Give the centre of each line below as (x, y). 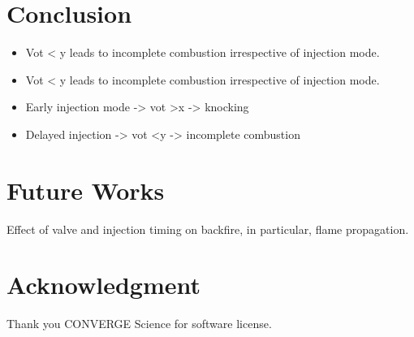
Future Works (86, 190)
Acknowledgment (103, 285)
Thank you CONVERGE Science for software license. (139, 324)
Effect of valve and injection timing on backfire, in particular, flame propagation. (208, 229)
